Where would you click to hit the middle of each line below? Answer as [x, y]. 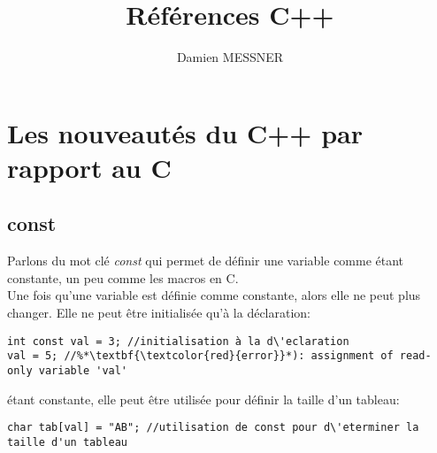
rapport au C [89, 167]
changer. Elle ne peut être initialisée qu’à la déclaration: [159, 313]
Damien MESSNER [230, 57]
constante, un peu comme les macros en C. [123, 277]
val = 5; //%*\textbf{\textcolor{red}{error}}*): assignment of [200, 356]
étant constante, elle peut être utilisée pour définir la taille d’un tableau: [203, 399]
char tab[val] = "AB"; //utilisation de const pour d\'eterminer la [213, 428]
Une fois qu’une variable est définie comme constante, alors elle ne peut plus [214, 295]
